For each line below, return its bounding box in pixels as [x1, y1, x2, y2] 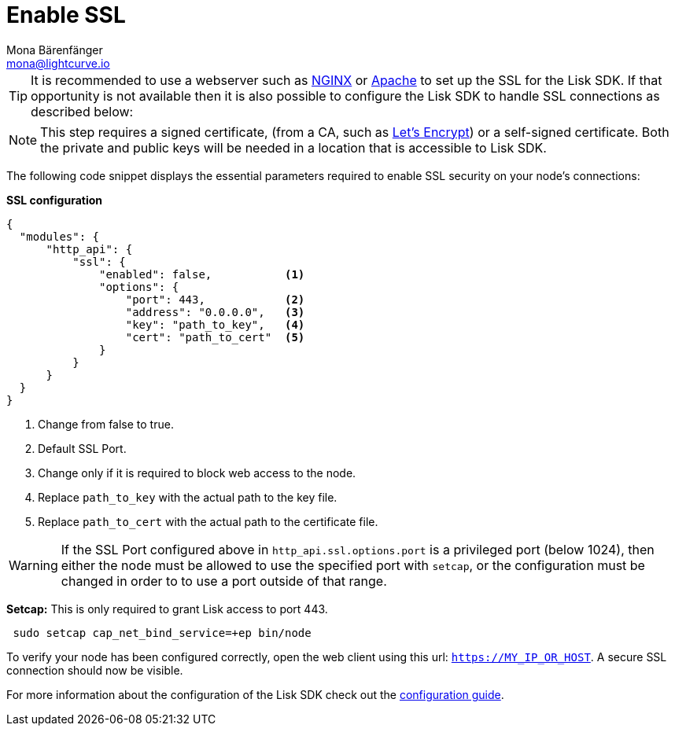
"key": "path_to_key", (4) [125, 318, 305, 331]
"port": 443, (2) [125, 292, 305, 306]
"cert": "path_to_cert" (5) [125, 330, 305, 344]
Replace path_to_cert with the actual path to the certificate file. [38, 514, 378, 528]
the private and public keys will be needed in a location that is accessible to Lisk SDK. [40, 139, 547, 156]
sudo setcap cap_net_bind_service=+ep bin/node [13, 626, 312, 639]
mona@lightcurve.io [6, 56, 110, 70]
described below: [31, 103, 134, 120]
